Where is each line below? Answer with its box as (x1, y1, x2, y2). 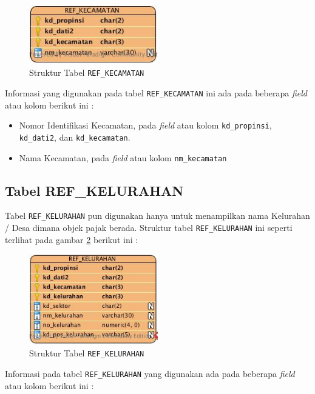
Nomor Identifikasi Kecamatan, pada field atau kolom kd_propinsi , (19, 119, 272, 132)
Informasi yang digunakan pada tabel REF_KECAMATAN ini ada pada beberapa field (5, 86, 307, 99)
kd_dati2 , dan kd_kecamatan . (19, 130, 130, 143)
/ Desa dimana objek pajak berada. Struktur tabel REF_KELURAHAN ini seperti (5, 221, 293, 234)
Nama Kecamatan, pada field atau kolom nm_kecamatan (19, 151, 227, 164)
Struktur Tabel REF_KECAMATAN (29, 66, 144, 79)
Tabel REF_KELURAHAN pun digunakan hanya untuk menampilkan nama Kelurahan (5, 209, 310, 222)
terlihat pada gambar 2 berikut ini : (5, 233, 138, 245)
